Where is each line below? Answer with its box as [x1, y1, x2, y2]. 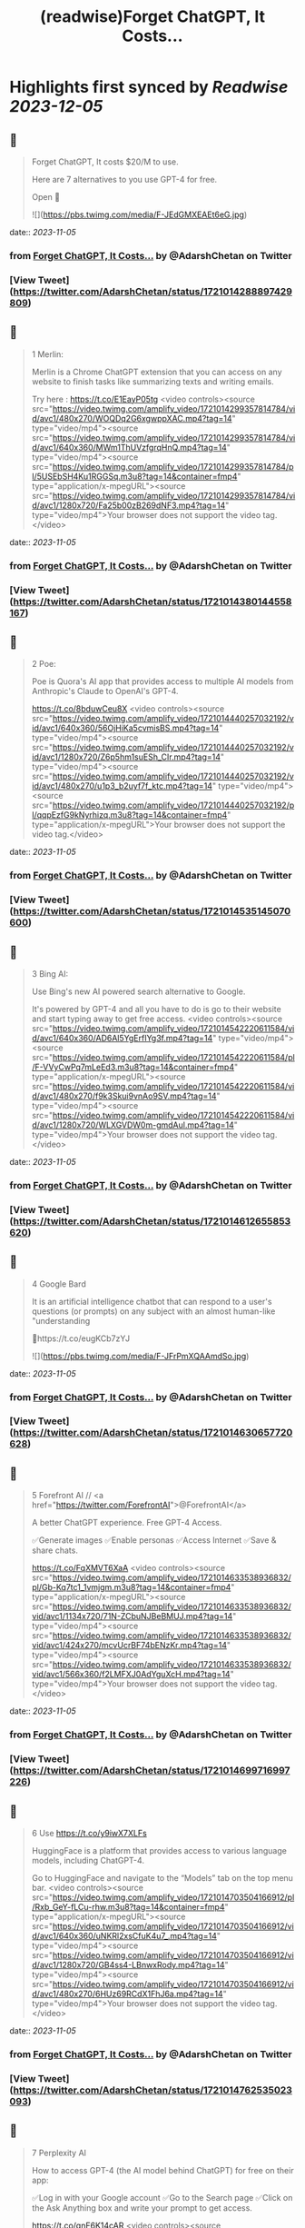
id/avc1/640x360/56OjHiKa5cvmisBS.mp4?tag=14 [31, 722, 220, 733]
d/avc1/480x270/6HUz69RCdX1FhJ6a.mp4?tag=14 [31, 1988, 224, 1999]
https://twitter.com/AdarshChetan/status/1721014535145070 [13, 905, 291, 918]
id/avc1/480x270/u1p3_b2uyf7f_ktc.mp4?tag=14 [31, 781, 213, 791]
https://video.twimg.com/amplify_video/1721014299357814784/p [53, 461, 294, 472]
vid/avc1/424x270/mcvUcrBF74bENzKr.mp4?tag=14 [31, 1640, 227, 1651]
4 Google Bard [31, 1278, 86, 1289]
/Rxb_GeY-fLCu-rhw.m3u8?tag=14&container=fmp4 [31, 1901, 225, 1912]
